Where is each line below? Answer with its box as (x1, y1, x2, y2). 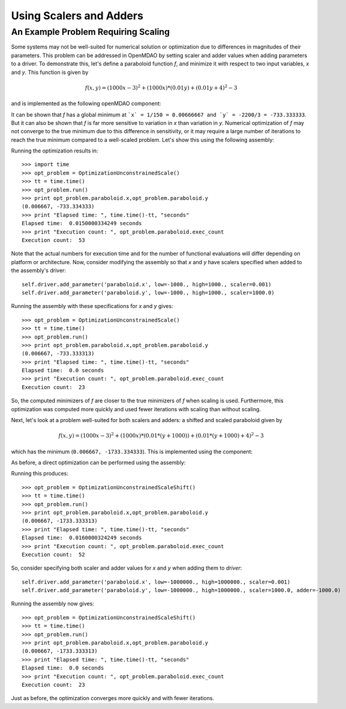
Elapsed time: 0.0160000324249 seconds (22, 534, 142, 542)
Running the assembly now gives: (11, 600, 94, 608)
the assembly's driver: (11, 267, 66, 274)
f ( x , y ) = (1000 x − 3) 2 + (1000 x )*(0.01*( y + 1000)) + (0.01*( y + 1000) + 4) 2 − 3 (58, 431, 264, 439)
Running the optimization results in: (11, 147, 98, 154)
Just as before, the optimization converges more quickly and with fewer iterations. (11, 695, 215, 702)
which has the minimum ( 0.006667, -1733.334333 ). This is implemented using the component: (11, 448, 253, 455)
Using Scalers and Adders (11, 9, 144, 22)
